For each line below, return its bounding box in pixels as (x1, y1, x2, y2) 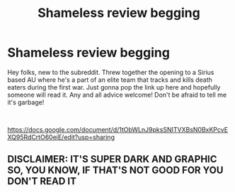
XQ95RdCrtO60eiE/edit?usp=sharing (7, 133, 115, 141)
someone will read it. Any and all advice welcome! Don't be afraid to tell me (7, 90, 227, 99)
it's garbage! (7, 97, 45, 107)
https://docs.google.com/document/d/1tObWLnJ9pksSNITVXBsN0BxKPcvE (7, 125, 229, 133)
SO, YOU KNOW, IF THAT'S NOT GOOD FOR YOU (7, 164, 224, 176)
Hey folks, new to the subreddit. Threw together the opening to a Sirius (7, 68, 214, 76)
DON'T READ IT (7, 175, 76, 188)
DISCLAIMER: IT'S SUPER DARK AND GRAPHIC (7, 153, 217, 165)
